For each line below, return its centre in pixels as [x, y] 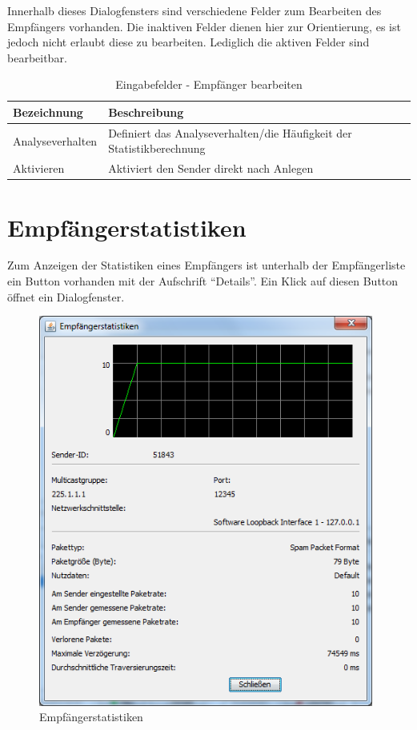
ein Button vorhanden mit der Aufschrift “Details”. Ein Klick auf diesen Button [203, 281]
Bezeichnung [48, 112]
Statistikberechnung [157, 148]
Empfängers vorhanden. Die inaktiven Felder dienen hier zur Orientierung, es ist [204, 26]
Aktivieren [39, 168]
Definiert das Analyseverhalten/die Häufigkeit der [230, 132]
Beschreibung [146, 112]
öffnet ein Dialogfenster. [66, 296]
